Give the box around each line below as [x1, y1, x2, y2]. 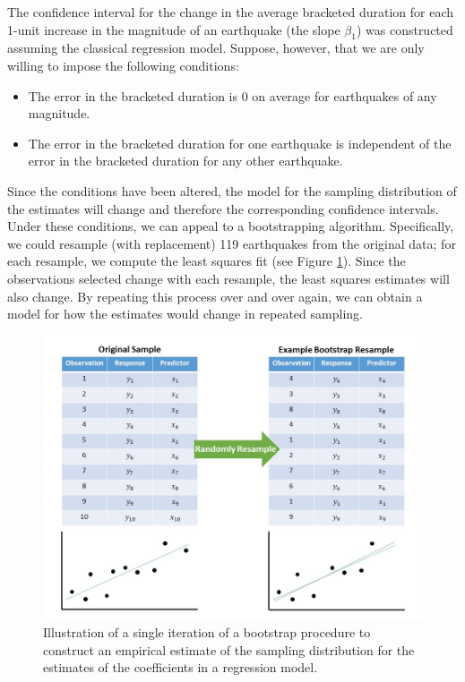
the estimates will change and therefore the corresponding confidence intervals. [7, 199, 439, 217]
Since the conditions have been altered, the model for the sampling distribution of [7, 181, 457, 200]
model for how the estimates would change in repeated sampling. [7, 304, 363, 323]
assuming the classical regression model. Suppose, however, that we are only [7, 38, 425, 57]
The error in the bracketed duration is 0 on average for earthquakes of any [28, 86, 437, 105]
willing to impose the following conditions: [7, 55, 239, 74]
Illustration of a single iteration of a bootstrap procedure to [43, 623, 371, 642]
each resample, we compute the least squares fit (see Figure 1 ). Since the [7, 251, 406, 270]
